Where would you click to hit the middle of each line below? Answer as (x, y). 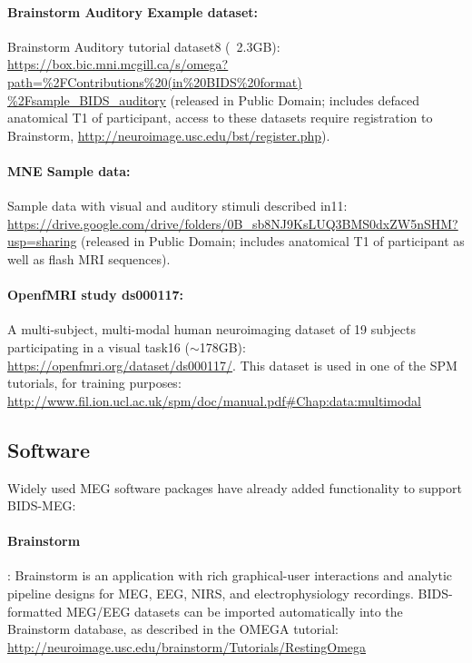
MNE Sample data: (69, 170)
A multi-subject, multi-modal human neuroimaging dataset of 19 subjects (211, 329)
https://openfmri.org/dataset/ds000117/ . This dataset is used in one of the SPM (232, 365)
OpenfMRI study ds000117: (95, 295)
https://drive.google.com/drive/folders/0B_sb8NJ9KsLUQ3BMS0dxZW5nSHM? (233, 223)
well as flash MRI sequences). (89, 258)
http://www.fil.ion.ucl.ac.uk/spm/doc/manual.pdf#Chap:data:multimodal (214, 400)
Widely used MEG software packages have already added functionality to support (235, 487)
